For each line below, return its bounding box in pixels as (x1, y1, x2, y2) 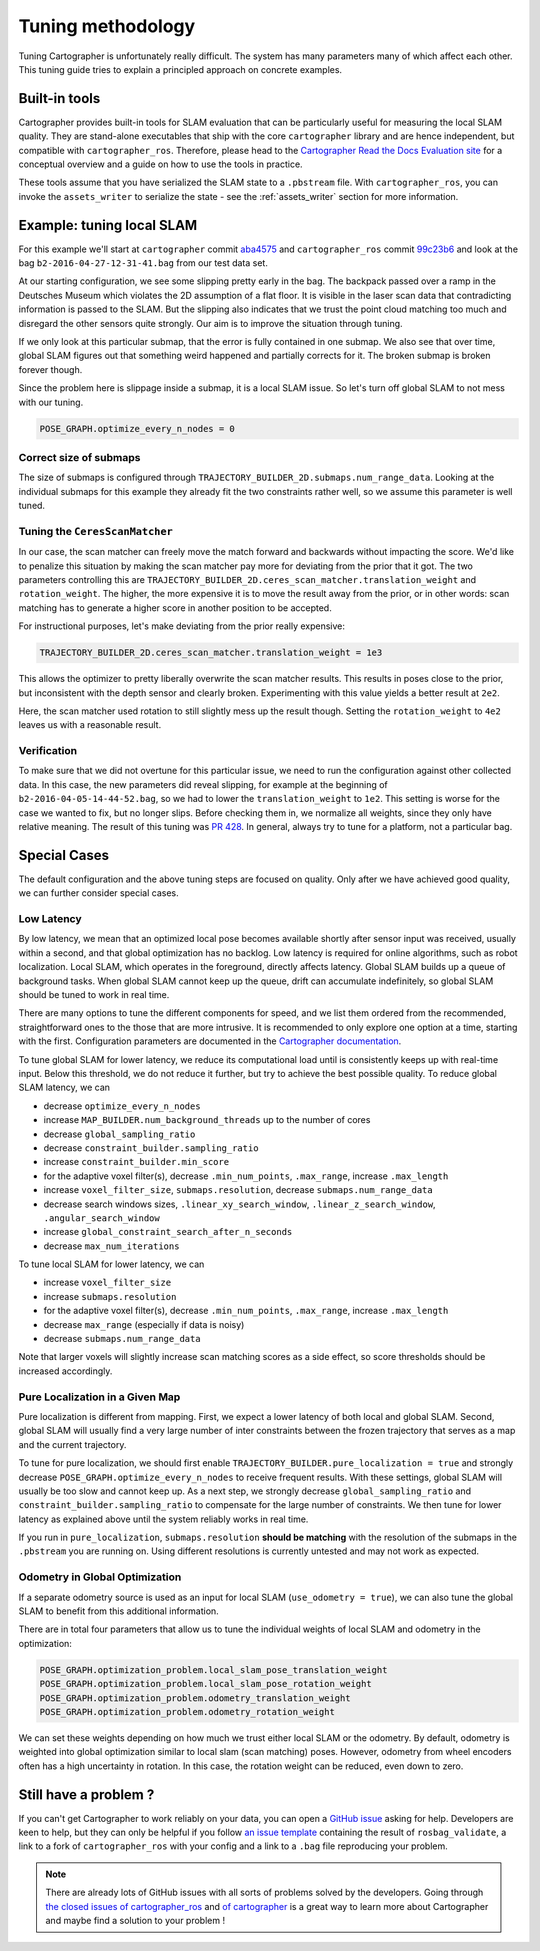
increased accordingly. (18, 1365, 113, 1377)
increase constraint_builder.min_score (43, 1156, 230, 1168)
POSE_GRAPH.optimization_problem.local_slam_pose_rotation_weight (39, 1678, 372, 1690)
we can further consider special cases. (18, 887, 179, 899)
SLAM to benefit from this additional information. (18, 1605, 219, 1617)
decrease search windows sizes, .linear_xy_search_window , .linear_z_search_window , (43, 1198, 436, 1210)
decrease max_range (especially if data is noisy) (43, 1318, 245, 1330)
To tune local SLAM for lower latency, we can (18, 1258, 205, 1270)
